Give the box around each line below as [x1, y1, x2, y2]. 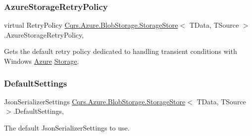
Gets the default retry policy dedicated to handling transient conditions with [4, 46, 237, 56]
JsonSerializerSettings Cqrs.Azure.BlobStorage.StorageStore [4, 96, 186, 106]
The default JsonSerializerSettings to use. [4, 123, 130, 133]
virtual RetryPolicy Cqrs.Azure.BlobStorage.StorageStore [4, 20, 178, 30]
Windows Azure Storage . [4, 56, 79, 66]
